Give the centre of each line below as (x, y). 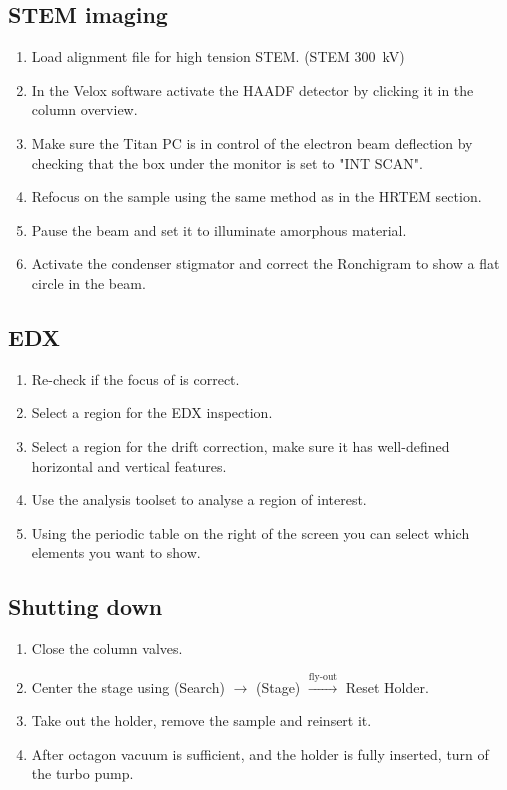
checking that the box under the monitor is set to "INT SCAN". (227, 162)
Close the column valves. (107, 648)
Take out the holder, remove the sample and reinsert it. (201, 720)
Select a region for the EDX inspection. (152, 412)
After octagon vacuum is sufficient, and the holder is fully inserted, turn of (260, 753)
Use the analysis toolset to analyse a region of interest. (199, 499)
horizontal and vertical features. (129, 465)
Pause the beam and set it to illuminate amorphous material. (219, 229)
